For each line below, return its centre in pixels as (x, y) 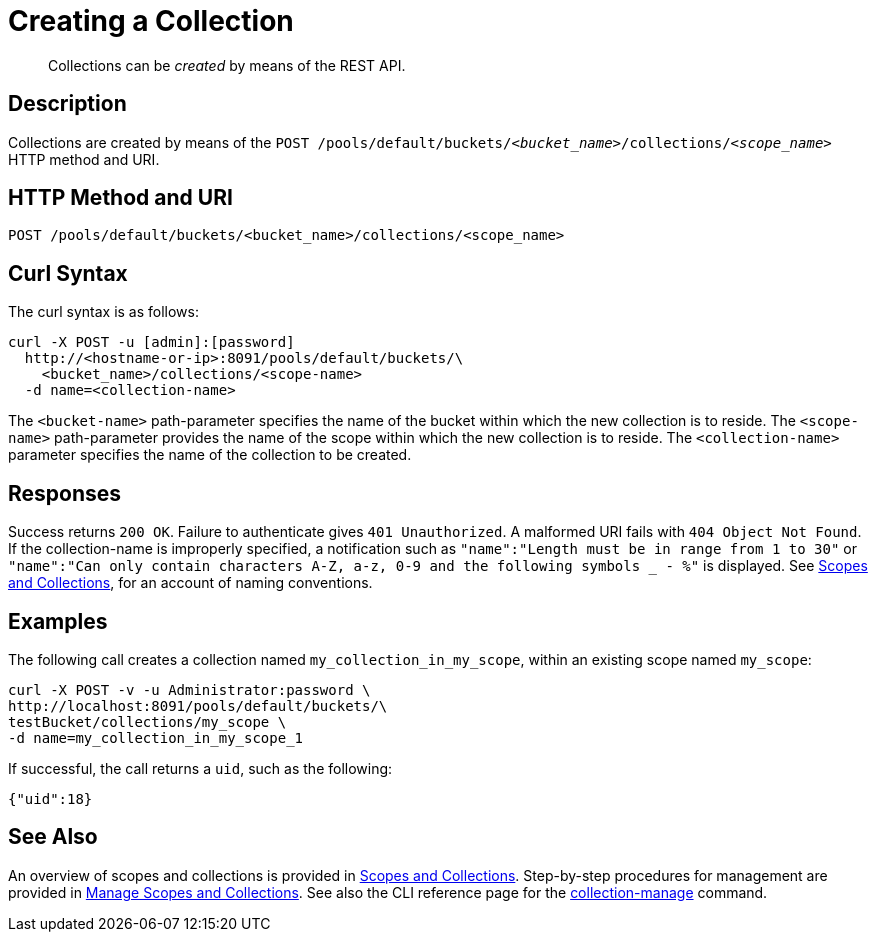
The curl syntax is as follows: (104, 312)
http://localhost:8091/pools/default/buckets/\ (198, 705)
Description (67, 104)
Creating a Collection (151, 21)
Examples (58, 621)
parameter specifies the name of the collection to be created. (210, 455)
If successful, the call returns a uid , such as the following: (200, 768)
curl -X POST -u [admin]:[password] (151, 342)
